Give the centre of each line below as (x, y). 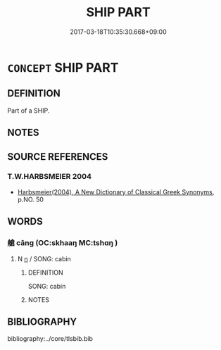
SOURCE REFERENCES (58, 157)
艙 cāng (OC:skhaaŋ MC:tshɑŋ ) (63, 243)
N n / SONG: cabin (44, 258)
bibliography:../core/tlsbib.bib (50, 339)
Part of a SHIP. (29, 111)
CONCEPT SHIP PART (63, 67)
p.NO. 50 (31, 199)
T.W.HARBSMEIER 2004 (50, 177)
